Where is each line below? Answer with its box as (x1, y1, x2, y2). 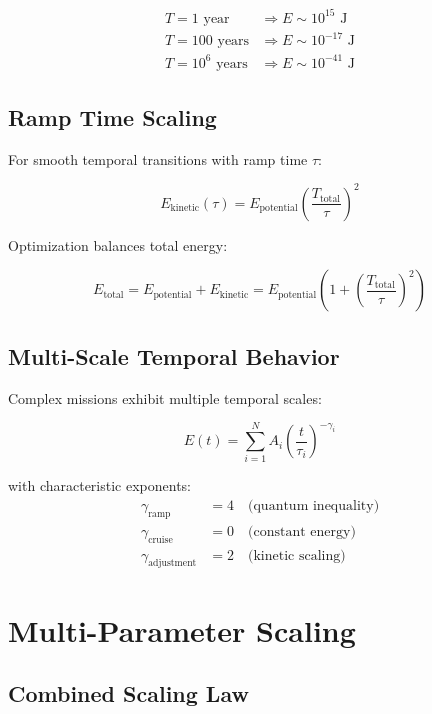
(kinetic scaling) (248, 548, 346, 563)
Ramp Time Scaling (8, 101, 217, 132)
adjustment (148, 558, 197, 569)
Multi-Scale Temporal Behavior (8, 340, 340, 371)
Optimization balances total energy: (8, 234, 228, 255)
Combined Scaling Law (8, 678, 249, 709)
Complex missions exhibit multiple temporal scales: (8, 387, 322, 408)
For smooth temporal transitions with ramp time (8, 148, 308, 169)
